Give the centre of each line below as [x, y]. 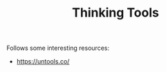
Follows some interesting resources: [58, 48]
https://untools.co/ [43, 62]
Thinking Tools [116, 13]
